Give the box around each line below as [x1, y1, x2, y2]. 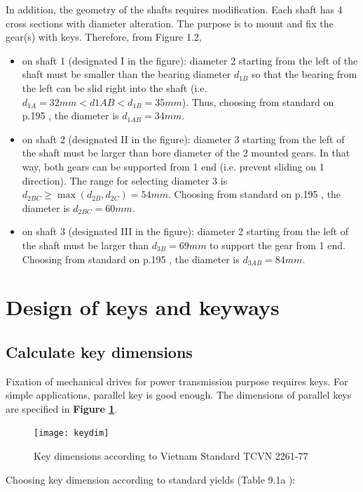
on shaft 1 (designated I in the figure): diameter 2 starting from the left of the [22, 53, 358, 67]
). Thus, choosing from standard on [181, 94, 334, 109]
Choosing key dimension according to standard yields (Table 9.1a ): [6, 472, 296, 486]
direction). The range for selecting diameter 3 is [22, 173, 228, 187]
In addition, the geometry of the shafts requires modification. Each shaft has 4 [6, 2, 343, 16]
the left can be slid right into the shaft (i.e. [22, 80, 207, 95]
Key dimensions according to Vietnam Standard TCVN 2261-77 [34, 448, 308, 463]
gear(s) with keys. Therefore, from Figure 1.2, [6, 29, 202, 44]
